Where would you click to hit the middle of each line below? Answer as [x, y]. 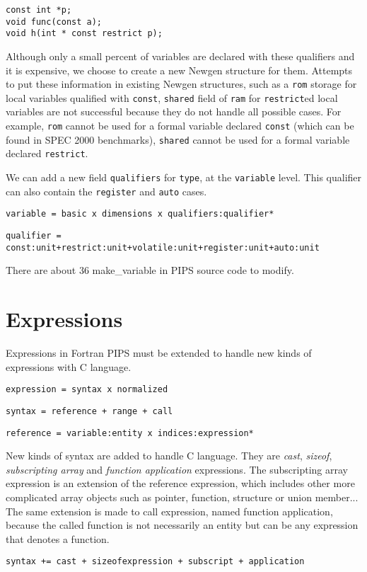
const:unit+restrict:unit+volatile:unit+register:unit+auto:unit [163, 247]
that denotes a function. [58, 538]
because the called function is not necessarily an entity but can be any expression [182, 525]
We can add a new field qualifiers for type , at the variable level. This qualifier [184, 177]
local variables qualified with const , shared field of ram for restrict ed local [172, 97]
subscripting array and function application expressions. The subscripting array [177, 469]
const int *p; [39, 10]
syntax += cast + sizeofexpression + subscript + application [155, 562]
